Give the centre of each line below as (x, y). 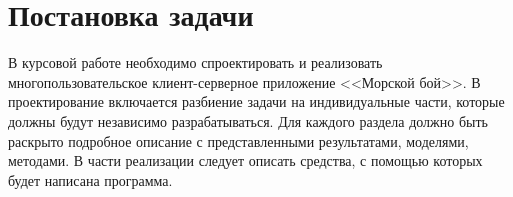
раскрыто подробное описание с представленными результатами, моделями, (238, 140)
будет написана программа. (90, 179)
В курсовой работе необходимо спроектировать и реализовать (195, 62)
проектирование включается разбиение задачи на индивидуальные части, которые (256, 101)
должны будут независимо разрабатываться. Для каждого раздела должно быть (248, 120)
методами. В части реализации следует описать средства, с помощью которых (245, 160)
